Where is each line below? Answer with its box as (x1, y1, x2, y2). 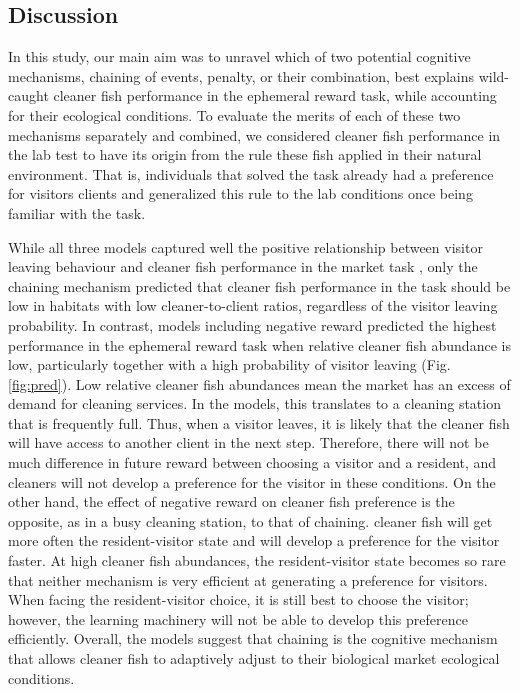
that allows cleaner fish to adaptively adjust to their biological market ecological (8, 648, 500, 669)
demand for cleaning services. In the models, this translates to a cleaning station (8, 393, 501, 414)
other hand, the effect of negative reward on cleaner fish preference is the (8, 491, 455, 512)
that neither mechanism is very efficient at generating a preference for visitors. (8, 569, 488, 590)
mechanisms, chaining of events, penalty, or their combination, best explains (8, 65, 474, 86)
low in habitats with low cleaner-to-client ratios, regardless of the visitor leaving (8, 295, 498, 316)
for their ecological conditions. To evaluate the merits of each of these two (8, 104, 461, 125)
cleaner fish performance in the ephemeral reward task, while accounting (53, 85, 497, 106)
